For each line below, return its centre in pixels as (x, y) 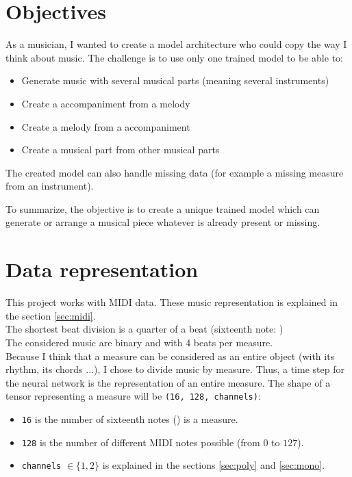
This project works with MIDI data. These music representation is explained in (172, 302)
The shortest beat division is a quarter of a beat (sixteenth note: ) (144, 329)
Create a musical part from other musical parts (121, 150)
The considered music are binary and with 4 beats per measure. (139, 342)
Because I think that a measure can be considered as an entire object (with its (170, 356)
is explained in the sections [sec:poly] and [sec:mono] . (214, 465)
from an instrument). (50, 186)
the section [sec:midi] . (51, 315)
